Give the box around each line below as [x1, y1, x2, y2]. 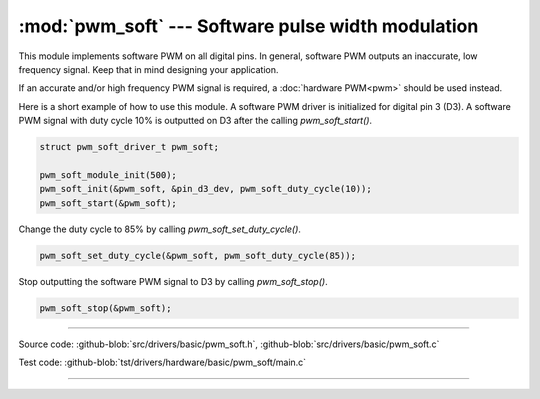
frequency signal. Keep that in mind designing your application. [18, 63, 279, 75]
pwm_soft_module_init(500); [39, 169, 177, 180]
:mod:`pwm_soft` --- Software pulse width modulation [18, 15, 479, 37]
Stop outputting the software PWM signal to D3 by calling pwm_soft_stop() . [18, 275, 329, 287]
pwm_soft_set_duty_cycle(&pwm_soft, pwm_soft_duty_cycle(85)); [39, 250, 357, 261]
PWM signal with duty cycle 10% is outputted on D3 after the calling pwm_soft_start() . [18, 115, 373, 127]
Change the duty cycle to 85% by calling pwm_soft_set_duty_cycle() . [18, 223, 302, 235]
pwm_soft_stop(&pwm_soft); [39, 302, 172, 314]
